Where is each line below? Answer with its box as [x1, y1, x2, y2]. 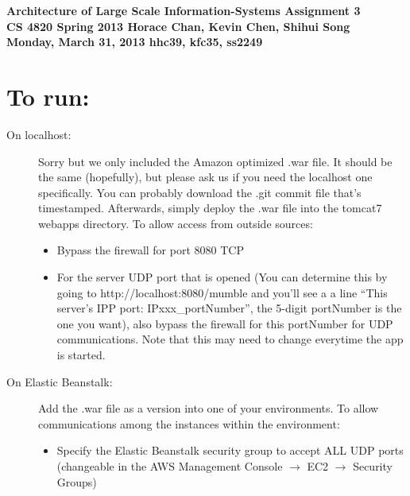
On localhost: [6, 126, 72, 142]
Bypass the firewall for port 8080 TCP [56, 242, 244, 258]
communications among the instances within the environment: [38, 415, 340, 432]
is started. [56, 347, 106, 363]
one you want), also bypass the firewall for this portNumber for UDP [56, 315, 393, 331]
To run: [6, 79, 90, 112]
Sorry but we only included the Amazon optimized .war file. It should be [38, 153, 393, 169]
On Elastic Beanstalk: [6, 373, 113, 389]
